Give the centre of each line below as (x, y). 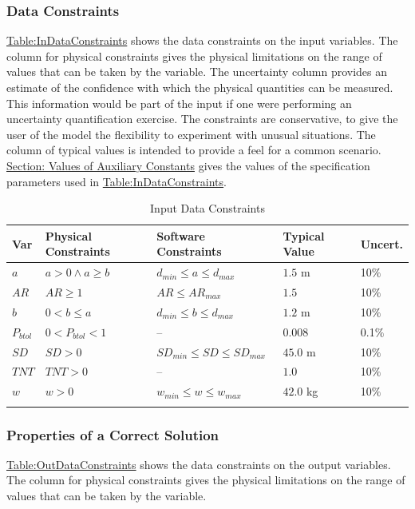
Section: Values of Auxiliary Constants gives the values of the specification (188, 165)
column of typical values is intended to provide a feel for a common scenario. (194, 150)
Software (181, 235)
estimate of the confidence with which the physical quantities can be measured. (200, 87)
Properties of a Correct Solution (113, 434)
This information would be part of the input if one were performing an (179, 103)
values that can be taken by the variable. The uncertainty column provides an (197, 72)
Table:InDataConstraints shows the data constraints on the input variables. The (202, 40)
